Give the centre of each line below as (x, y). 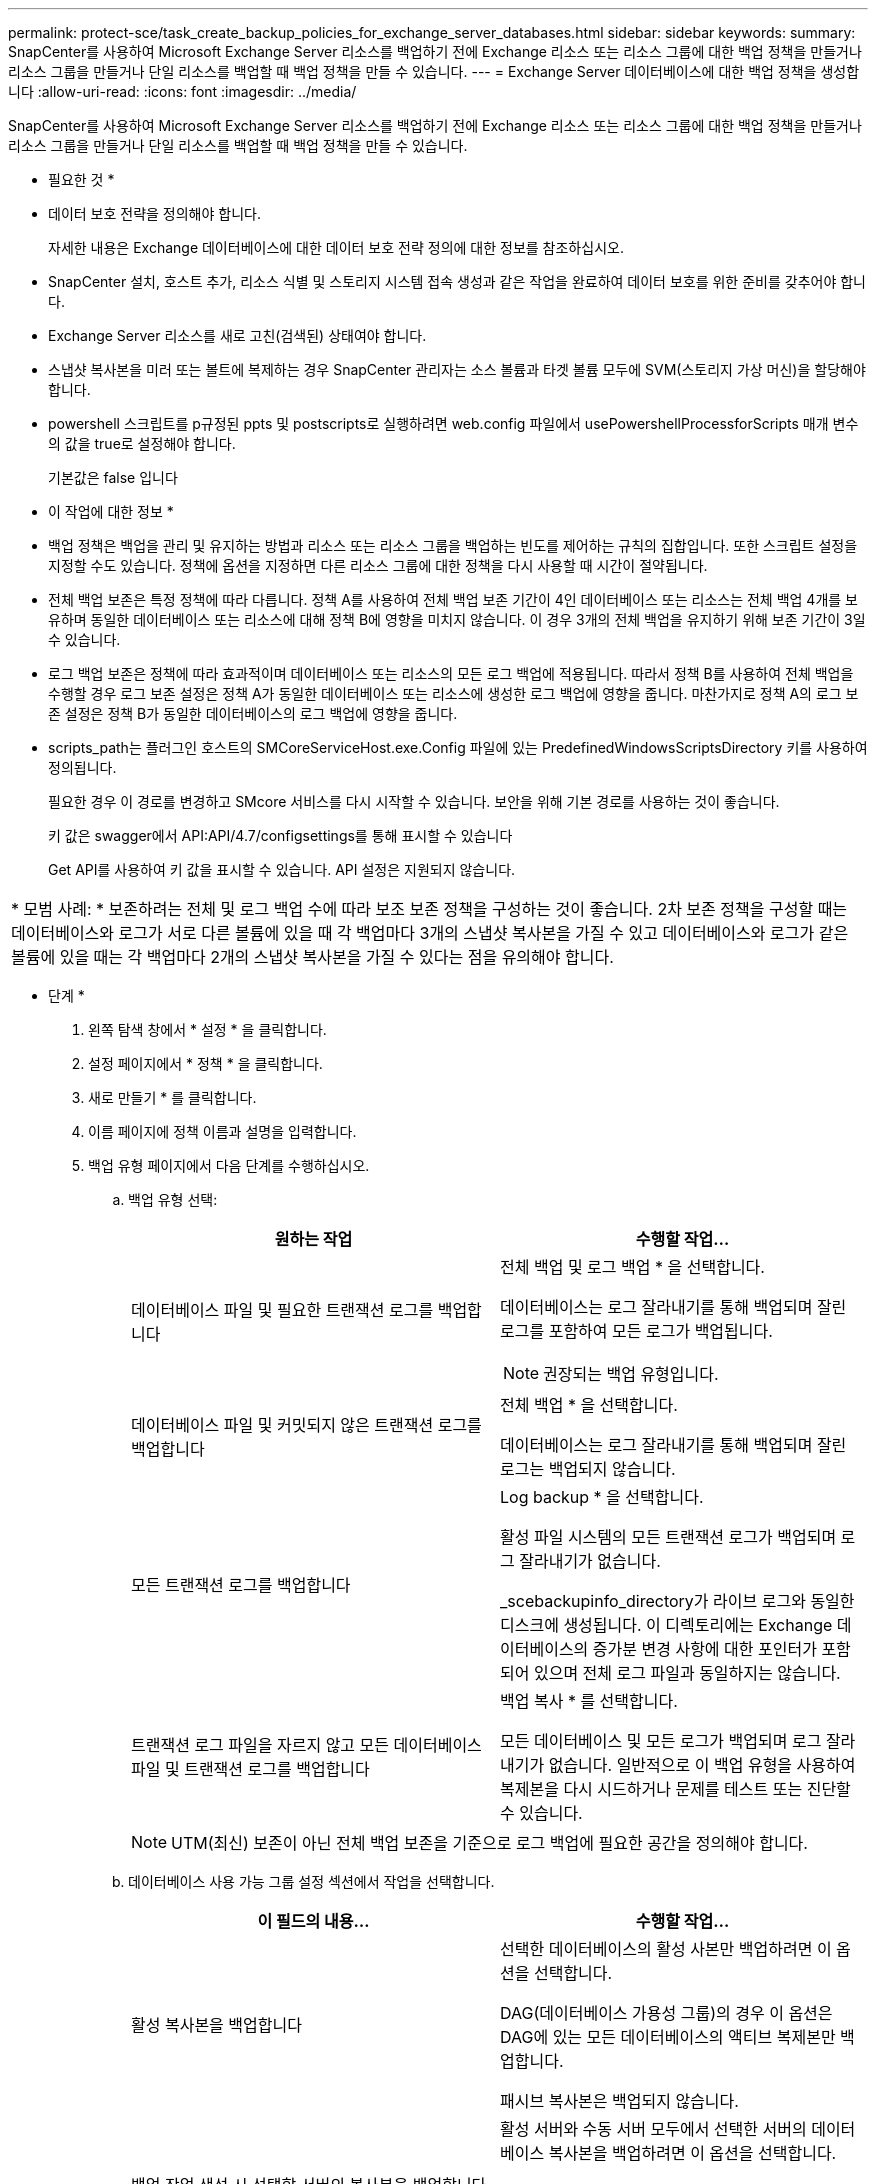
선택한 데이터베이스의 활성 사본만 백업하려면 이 (666, 1949)
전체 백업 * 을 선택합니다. (589, 1405)
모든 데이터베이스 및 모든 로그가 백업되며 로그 (661, 1741)
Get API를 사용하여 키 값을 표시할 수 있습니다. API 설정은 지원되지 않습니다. (282, 869)
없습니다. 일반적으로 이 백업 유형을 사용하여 (702, 1765)
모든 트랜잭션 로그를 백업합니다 (241, 1585)
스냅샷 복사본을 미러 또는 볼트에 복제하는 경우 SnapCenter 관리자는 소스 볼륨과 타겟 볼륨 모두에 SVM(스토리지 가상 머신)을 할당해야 (457, 369)
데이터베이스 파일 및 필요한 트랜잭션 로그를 (282, 1310)
